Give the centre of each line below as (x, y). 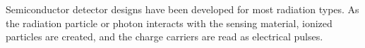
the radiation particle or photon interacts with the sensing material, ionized (169, 23)
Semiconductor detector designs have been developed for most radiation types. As (182, 9)
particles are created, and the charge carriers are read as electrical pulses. (164, 37)
